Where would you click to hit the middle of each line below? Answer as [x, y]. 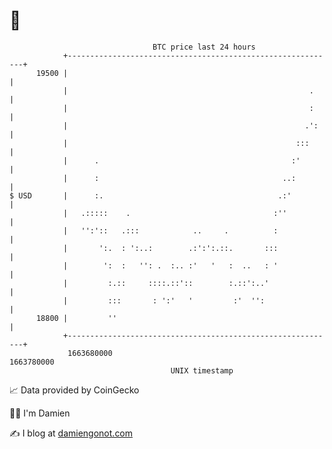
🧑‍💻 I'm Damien [40, 413]
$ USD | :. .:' [150, 195]
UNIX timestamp [202, 370]
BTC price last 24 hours [204, 47]
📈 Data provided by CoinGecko [74, 390]
